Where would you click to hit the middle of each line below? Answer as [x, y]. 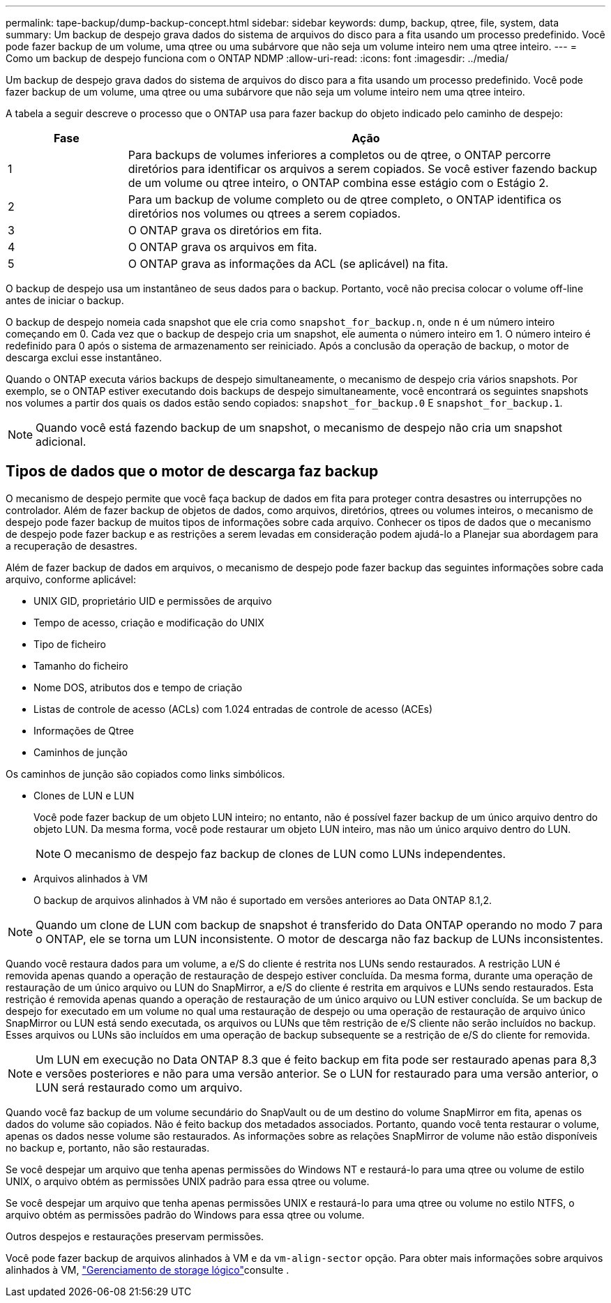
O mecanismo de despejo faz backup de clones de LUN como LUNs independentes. [285, 853]
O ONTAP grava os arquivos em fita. [222, 247]
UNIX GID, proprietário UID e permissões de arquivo [153, 601]
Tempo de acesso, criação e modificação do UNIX [149, 622]
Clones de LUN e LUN [84, 795]
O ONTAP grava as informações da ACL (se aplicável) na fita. [288, 264]
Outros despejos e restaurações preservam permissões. [135, 1236]
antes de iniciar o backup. [65, 300]
